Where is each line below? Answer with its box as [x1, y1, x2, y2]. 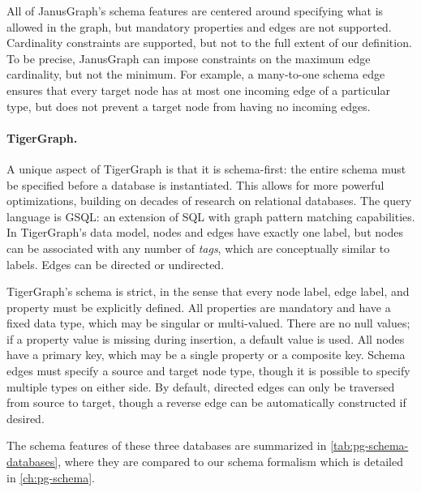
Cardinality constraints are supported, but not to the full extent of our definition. [6, 34, 412, 51]
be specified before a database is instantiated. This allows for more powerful [6, 176, 384, 193]
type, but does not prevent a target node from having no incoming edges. [6, 97, 371, 114]
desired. [6, 409, 45, 426]
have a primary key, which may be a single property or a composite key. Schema [6, 346, 406, 363]
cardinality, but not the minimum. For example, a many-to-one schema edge [6, 66, 385, 83]
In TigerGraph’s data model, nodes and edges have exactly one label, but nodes [6, 224, 403, 241]
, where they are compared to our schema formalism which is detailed [58, 453, 403, 470]
